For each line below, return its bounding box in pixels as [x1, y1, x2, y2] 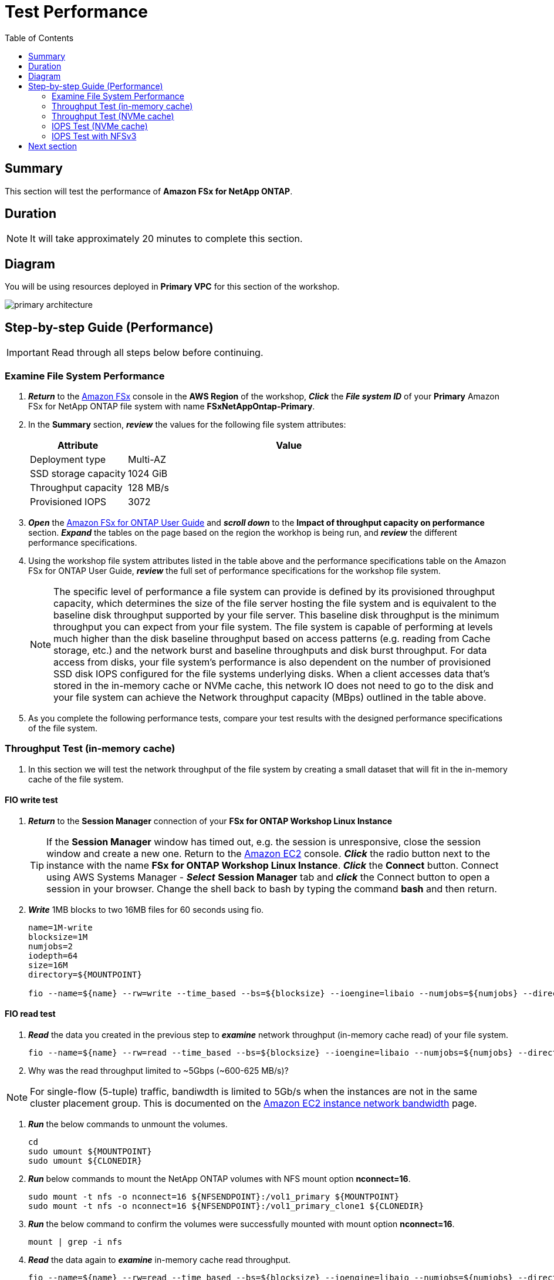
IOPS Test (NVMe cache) [52, 120, 148, 131]
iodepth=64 [28, 950, 78, 960]
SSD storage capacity [30, 467, 126, 479]
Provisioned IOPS [30, 495, 107, 508]
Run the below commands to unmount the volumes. [28, 1119, 228, 1130]
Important [6, 347, 49, 359]
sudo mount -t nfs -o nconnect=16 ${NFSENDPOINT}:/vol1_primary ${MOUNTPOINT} [28, 1192, 400, 1202]
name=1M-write [28, 922, 93, 932]
